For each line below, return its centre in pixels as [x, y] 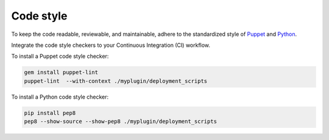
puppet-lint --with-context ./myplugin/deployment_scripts [116, 81]
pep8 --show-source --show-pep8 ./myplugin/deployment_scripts [121, 121]
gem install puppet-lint [61, 72]
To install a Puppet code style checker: [60, 56]
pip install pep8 [50, 113]
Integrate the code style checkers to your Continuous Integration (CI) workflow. [111, 45]
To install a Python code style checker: [60, 97]
